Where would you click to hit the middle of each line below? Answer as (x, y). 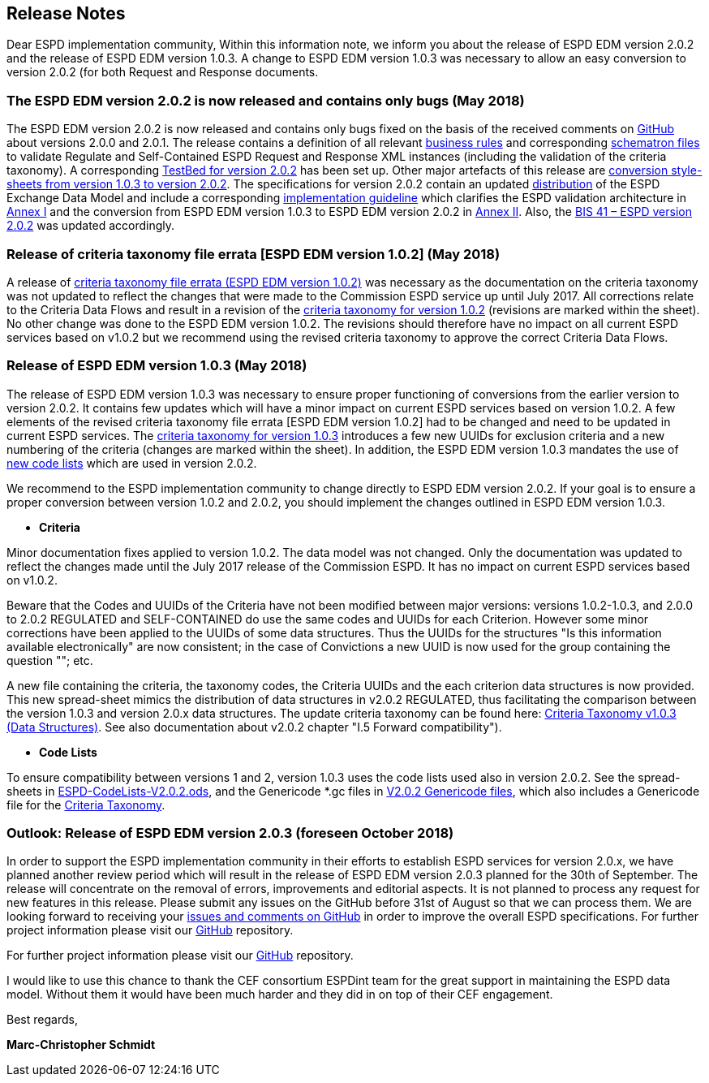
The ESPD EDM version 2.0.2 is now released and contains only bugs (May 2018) (266, 100)
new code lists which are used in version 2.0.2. (132, 463)
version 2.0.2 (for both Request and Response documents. (163, 72)
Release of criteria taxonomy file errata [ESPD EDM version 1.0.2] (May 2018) (254, 254)
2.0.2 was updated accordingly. (91, 226)
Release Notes (66, 13)
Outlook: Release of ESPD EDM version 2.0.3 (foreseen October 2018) (230, 833)
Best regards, (42, 1020)
